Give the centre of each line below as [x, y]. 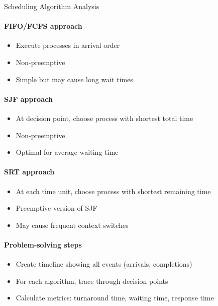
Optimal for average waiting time [67, 152]
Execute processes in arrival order [68, 45]
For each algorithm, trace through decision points [92, 281]
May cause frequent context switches [72, 225]
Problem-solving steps [43, 244]
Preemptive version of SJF [57, 208]
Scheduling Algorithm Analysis [52, 6]
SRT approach [29, 172]
